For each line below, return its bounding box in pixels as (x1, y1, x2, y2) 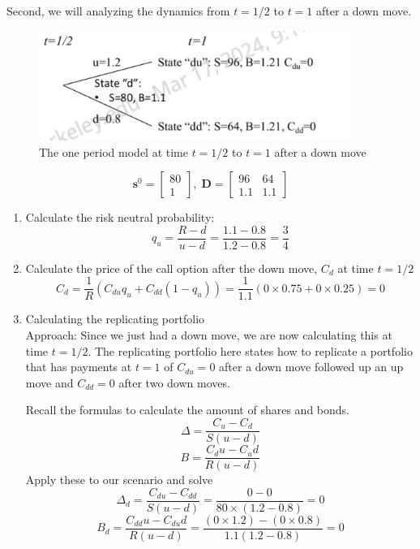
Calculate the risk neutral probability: (25, 209, 215, 226)
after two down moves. (118, 374, 230, 391)
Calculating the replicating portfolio (25, 310, 205, 327)
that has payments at (25, 358, 132, 375)
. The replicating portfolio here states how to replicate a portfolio (88, 342, 413, 359)
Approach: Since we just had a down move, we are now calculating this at (25, 326, 392, 344)
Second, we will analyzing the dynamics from (6, 2, 230, 19)
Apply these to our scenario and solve (25, 471, 213, 488)
